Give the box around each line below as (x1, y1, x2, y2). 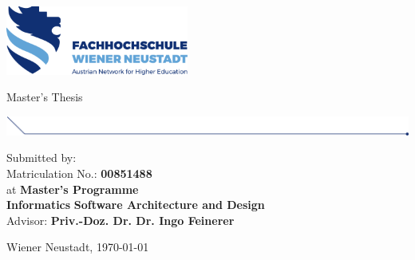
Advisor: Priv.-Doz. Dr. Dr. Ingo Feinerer (6, 211, 235, 228)
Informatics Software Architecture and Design (6, 196, 265, 213)
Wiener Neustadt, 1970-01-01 (6, 238, 149, 255)
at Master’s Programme (6, 180, 139, 197)
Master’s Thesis (6, 89, 83, 105)
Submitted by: (6, 149, 77, 166)
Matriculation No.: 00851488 (6, 165, 152, 182)
